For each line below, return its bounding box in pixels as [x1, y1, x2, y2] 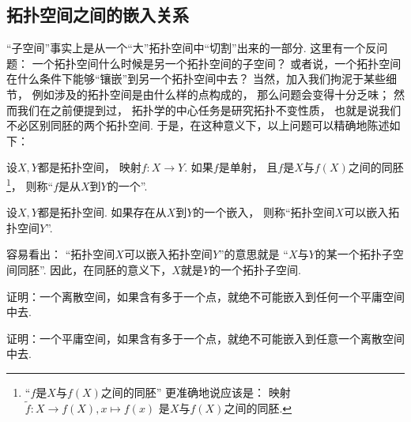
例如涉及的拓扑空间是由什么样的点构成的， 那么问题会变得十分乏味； [32, 85, 390, 102]
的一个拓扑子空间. [209, 261, 301, 277]
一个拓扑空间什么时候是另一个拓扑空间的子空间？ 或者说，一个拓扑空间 [32, 55, 402, 71]
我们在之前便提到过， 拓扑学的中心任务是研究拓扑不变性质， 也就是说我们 [17, 101, 402, 118]
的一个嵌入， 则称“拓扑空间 [193, 204, 335, 220]
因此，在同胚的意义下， [50, 261, 172, 277]
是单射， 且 [218, 159, 278, 175]
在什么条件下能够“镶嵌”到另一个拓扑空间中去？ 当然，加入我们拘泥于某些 [6, 70, 386, 87]
